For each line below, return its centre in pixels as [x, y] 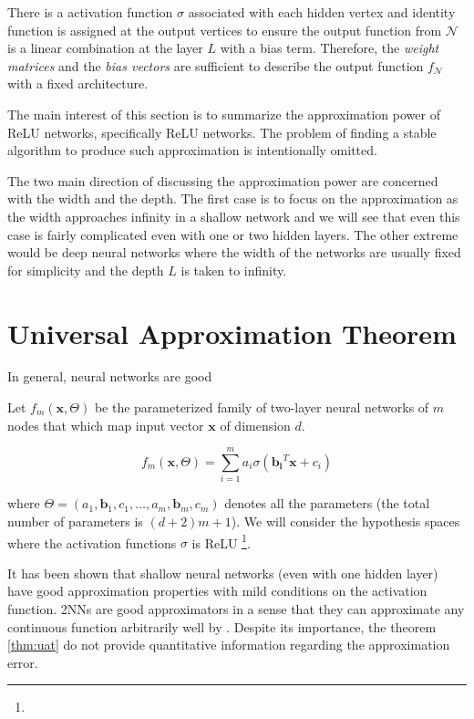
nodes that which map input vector [106, 425]
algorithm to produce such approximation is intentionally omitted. [192, 150]
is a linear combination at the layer [105, 48]
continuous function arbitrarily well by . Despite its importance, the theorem [222, 626]
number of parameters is [75, 521]
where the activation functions [92, 542]
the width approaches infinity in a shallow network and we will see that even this [234, 216]
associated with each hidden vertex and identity [322, 12]
